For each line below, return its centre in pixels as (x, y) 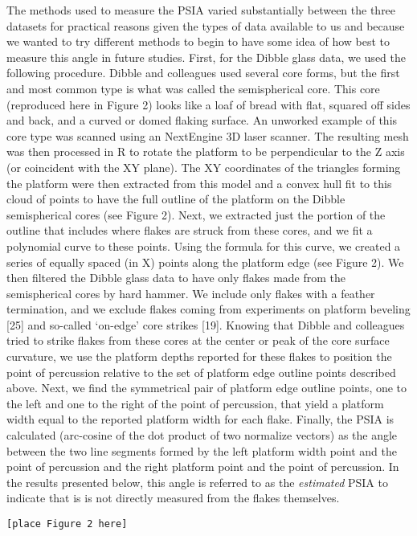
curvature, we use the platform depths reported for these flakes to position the (199, 356)
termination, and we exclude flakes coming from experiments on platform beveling (208, 309)
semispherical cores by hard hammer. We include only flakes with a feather (191, 293)
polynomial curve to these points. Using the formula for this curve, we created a (204, 245)
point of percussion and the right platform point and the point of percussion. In (203, 466)
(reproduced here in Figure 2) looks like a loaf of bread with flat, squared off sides (208, 104)
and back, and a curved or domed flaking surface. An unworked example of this (202, 120)
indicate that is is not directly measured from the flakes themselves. (173, 498)
